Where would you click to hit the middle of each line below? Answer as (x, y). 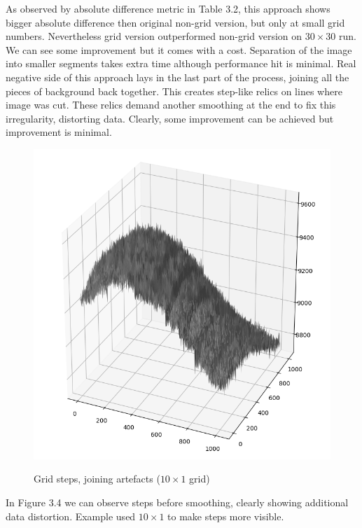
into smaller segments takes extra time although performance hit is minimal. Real (181, 63)
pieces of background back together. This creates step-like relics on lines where (174, 91)
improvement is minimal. (59, 132)
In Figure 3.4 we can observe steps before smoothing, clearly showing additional (177, 502)
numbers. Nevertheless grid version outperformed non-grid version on (154, 36)
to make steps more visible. (226, 516)
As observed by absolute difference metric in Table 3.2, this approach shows (168, 8)
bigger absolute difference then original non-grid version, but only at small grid (175, 22)
